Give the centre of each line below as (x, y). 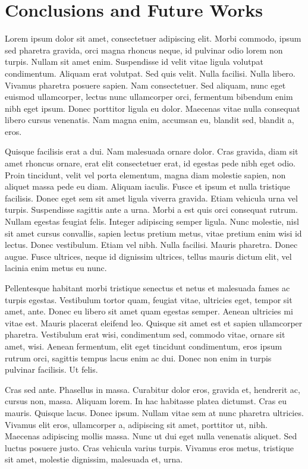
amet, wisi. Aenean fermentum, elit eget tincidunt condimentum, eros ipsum (144, 346)
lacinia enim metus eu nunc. (56, 268)
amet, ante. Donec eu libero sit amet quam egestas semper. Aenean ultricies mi (149, 311)
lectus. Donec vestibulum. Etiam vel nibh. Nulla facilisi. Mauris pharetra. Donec (151, 245)
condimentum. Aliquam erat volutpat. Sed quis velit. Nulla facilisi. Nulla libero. (150, 73)
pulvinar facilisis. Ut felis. (51, 369)
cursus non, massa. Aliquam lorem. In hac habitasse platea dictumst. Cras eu (146, 401)
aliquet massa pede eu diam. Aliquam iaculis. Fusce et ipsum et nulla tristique (147, 186)
